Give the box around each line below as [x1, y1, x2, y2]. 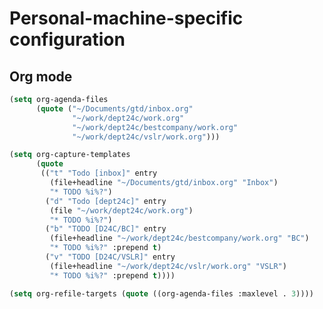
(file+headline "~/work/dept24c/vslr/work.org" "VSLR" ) [49, 261, 287, 271]
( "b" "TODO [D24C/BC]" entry [45, 224, 167, 234]
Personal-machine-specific [9, 7, 244, 30]
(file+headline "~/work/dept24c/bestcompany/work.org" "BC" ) [49, 233, 310, 244]
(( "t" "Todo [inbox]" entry [40, 168, 158, 179]
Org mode [9, 68, 73, 85]
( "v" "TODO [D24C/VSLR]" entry [45, 252, 176, 262]
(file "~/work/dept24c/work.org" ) [49, 205, 194, 216]
